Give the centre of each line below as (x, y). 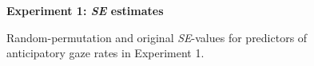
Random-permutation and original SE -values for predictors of (157, 37)
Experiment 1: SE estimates (85, 10)
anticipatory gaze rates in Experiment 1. (105, 53)
